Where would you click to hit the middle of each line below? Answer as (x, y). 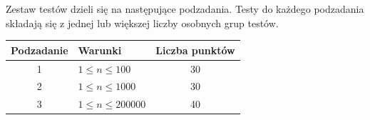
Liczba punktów (195, 50)
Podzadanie (40, 50)
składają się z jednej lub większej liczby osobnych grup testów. (142, 22)
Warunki (100, 50)
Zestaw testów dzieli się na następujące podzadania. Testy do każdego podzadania (185, 9)
